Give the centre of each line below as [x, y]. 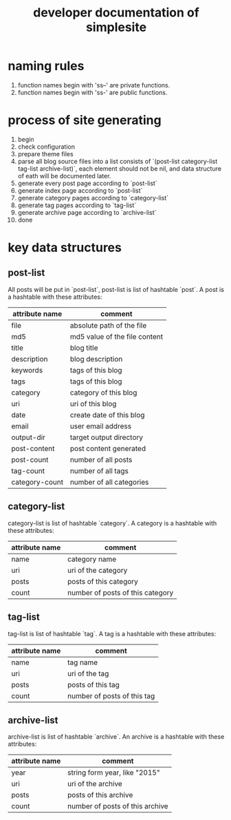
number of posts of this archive [118, 806]
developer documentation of [116, 13]
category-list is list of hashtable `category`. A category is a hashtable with [112, 523]
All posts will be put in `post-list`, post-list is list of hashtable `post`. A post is [116, 289]
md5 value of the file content [117, 337]
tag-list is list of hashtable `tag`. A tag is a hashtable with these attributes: [112, 633]
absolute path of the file [108, 325]
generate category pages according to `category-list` [93, 198]
